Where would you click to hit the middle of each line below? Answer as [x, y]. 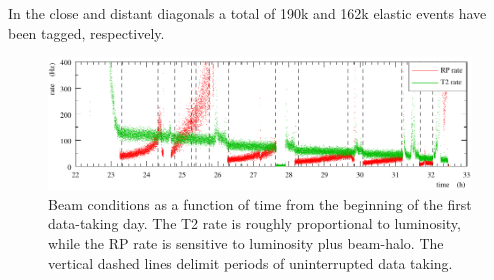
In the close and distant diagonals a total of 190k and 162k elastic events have [247, 13]
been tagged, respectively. [86, 32]
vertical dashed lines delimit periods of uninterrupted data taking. [250, 262]
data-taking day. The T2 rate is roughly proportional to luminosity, [254, 223]
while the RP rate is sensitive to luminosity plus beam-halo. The [246, 242]
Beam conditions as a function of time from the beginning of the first [260, 203]
